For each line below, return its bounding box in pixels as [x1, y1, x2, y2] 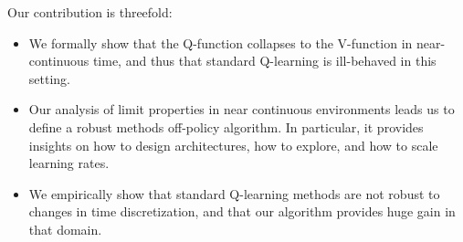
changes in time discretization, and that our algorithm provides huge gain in [28, 202, 456, 221]
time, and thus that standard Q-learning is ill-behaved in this [92, 51, 437, 70]
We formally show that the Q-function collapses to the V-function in [28, 33, 413, 52]
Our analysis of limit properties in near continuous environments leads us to [28, 100, 455, 119]
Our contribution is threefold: [7, 3, 173, 21]
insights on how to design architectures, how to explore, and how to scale [28, 135, 438, 154]
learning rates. [28, 153, 110, 173]
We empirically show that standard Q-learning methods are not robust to [28, 184, 440, 203]
